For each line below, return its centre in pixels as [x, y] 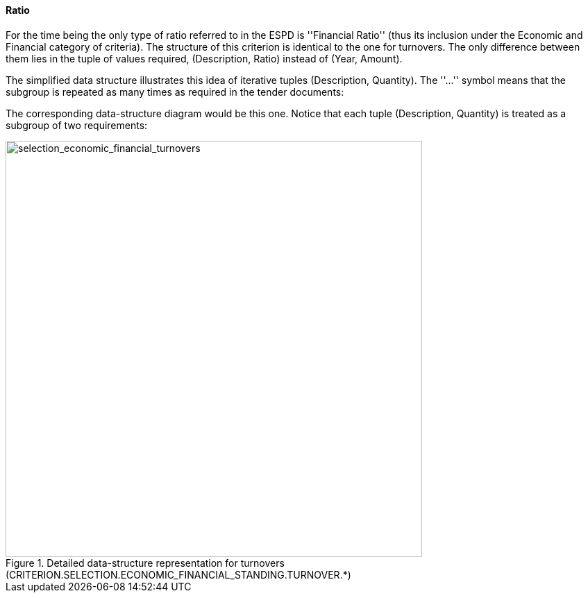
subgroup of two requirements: [77, 125]
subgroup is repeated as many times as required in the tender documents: [175, 92]
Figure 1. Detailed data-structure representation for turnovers [145, 563]
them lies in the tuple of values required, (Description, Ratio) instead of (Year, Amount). [204, 58]
